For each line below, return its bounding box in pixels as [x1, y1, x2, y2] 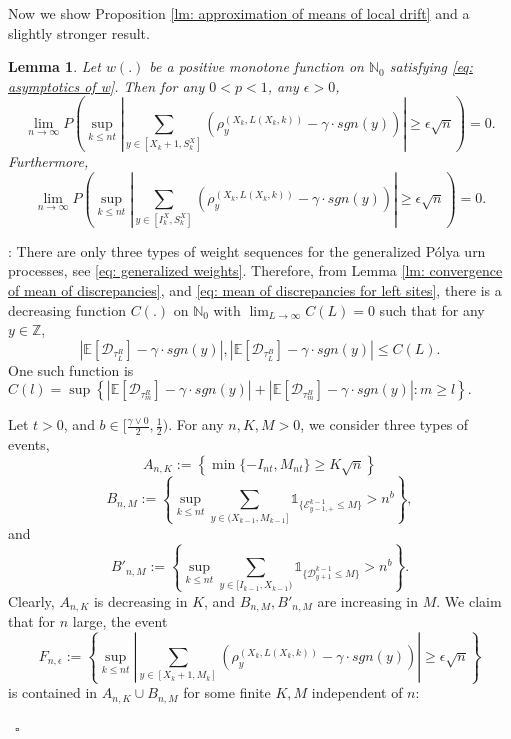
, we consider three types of [300, 414, 469, 435]
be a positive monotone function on [149, 56, 364, 77]
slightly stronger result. [8, 22, 150, 43]
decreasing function [8, 299, 126, 320]
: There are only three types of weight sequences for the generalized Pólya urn [8, 240, 486, 261]
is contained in [8, 682, 98, 703]
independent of [311, 682, 403, 703]
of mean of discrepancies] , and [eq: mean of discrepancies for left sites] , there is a [8, 279, 502, 300]
